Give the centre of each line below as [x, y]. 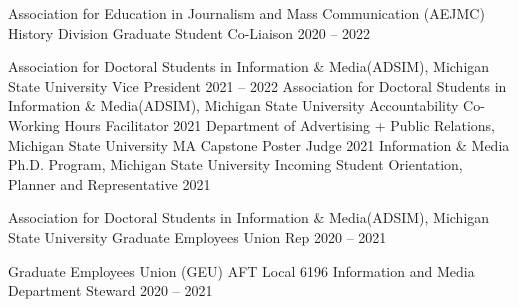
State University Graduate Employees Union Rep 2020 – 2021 [197, 236]
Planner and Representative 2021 [109, 183]
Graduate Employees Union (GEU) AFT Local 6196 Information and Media [241, 270]
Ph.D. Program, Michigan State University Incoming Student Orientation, [235, 164]
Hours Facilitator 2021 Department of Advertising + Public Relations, [279, 124]
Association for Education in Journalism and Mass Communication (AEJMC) [246, 13]
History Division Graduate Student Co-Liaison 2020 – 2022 [189, 32]
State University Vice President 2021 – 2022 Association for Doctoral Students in [257, 85]
